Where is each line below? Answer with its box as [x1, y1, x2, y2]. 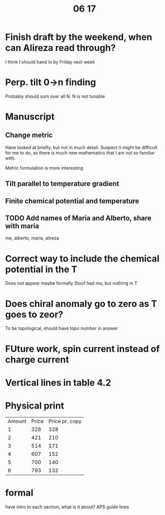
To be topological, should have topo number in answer [5, 325, 118, 331]
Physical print [5, 400, 64, 411]
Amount [8, 418, 27, 425]
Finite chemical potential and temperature [5, 196, 139, 205]
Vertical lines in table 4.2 [5, 377, 112, 388]
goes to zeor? [5, 308, 64, 320]
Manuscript [5, 111, 55, 123]
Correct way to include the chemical [5, 253, 159, 264]
